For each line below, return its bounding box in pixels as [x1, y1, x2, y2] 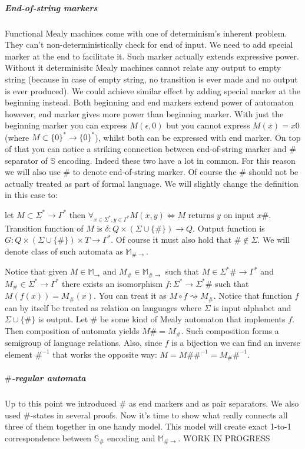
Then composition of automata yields [5, 324, 140, 336]
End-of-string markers [5, 1, 98, 14]
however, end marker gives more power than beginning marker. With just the [5, 107, 284, 120]
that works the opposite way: [52, 348, 157, 360]
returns [188, 208, 214, 220]
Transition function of [5, 222, 84, 234]
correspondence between [5, 431, 92, 444]
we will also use [5, 166, 61, 178]
